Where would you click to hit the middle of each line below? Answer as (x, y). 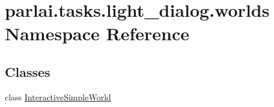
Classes (28, 71)
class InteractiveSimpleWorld (58, 96)
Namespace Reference (97, 33)
